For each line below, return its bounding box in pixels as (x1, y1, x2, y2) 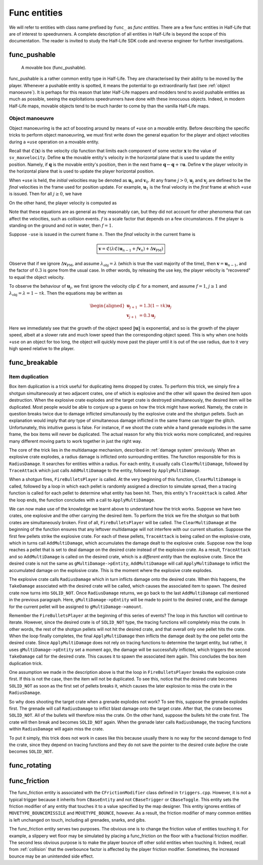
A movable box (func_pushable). (21, 64, 87, 70)
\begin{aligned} (90, 303, 125, 308)
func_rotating (9, 761, 52, 770)
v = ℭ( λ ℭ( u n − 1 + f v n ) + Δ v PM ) (98, 246, 163, 253)
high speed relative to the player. (9, 346, 75, 352)
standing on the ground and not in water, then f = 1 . (9, 222, 113, 228)
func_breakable (9, 358, 58, 367)
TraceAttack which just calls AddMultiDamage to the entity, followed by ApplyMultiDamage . (9, 468, 201, 473)
